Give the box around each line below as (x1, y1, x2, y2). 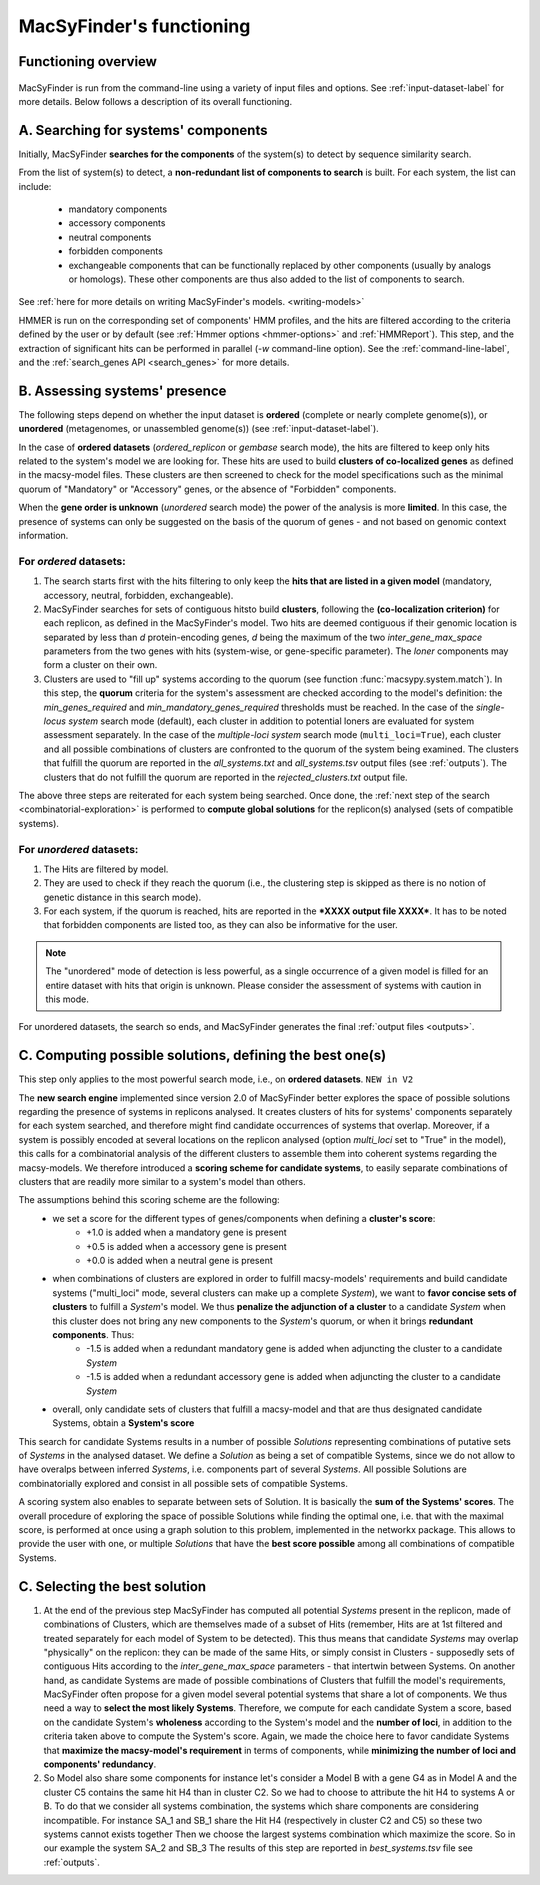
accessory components (68, 217, 166, 229)
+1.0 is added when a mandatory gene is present (86, 1226, 287, 1239)
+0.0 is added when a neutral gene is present (86, 1255, 274, 1266)
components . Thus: (52, 1328, 135, 1340)
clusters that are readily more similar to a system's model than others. (18, 1176, 306, 1188)
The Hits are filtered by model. (43, 863, 169, 875)
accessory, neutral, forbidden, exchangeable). (43, 589, 234, 601)
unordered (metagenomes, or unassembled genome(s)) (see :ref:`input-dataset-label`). (18, 423, 379, 435)
